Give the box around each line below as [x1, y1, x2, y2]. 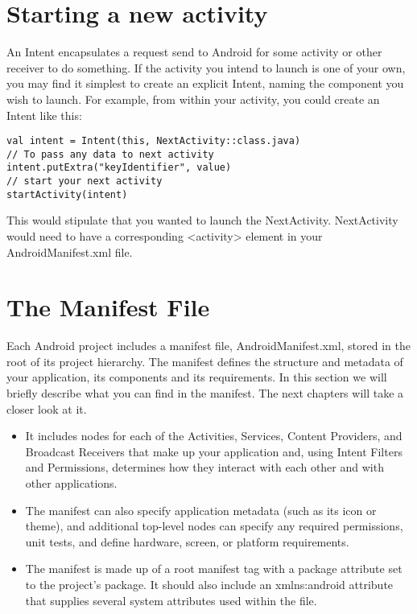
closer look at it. [6, 400, 87, 417]
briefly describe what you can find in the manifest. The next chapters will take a [6, 385, 404, 402]
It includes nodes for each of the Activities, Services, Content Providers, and [25, 427, 403, 444]
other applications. [25, 475, 118, 492]
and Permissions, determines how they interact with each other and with [25, 459, 384, 476]
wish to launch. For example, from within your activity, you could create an [6, 90, 380, 107]
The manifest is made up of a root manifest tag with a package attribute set [25, 560, 403, 577]
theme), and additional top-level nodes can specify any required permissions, [25, 517, 403, 534]
